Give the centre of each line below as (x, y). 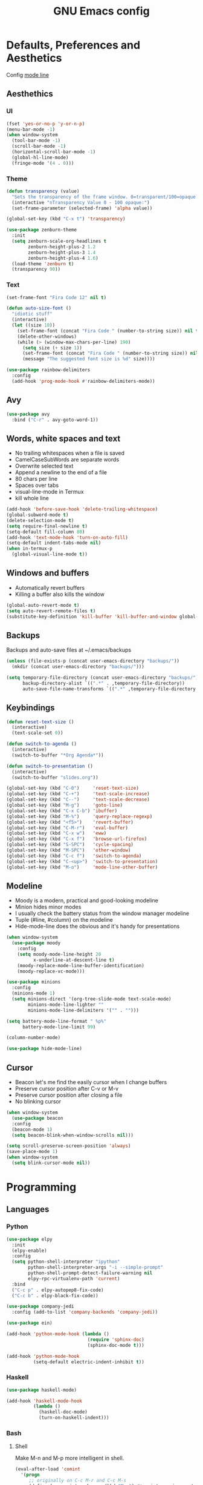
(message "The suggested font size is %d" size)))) (89, 359)
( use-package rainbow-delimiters (48, 370)
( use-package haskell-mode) (42, 1390)
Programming (41, 1187)
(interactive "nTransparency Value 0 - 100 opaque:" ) (81, 202)
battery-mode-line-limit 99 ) (59, 1027)
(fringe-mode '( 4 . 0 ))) (43, 163)
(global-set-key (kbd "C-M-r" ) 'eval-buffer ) (67, 828)
